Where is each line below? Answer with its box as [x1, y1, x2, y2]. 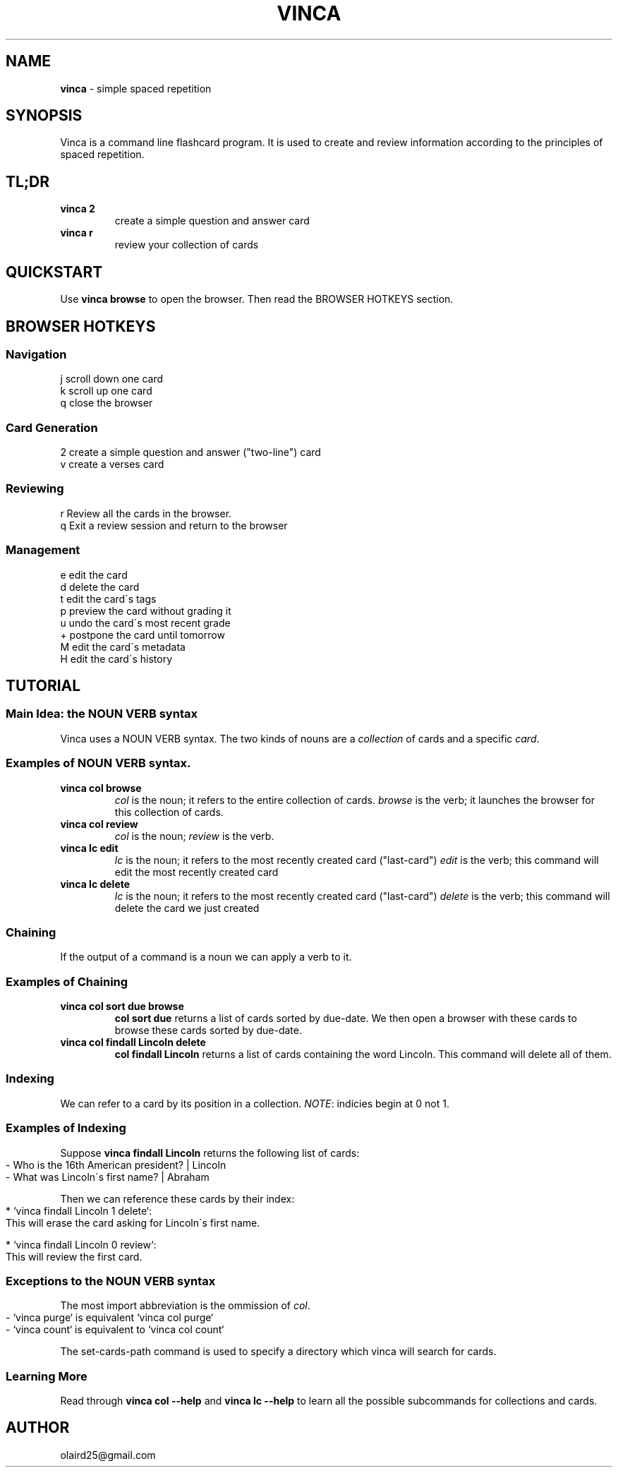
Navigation [6, 347, 67, 361]
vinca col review [60, 817, 138, 830]
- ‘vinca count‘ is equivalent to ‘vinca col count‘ [6, 1323, 224, 1336]
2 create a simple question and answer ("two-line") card [60, 446, 321, 459]
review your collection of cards [114, 239, 259, 251]
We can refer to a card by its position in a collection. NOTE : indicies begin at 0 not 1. [60, 1097, 449, 1110]
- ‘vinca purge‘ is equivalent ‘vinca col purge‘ [6, 1311, 214, 1324]
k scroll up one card [60, 385, 152, 397]
